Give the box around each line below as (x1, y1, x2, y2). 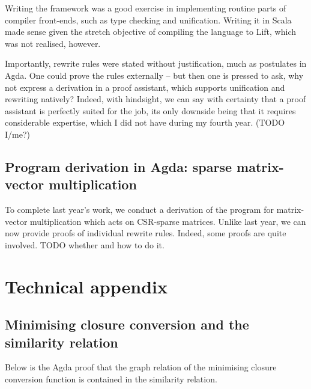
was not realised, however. (5, 37, 101, 49)
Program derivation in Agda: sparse (5, 157, 232, 176)
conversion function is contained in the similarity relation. (5, 373, 217, 385)
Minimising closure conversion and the (5, 315, 249, 334)
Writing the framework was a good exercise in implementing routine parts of (5, 2, 286, 14)
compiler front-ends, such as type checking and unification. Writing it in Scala (5, 13, 292, 26)
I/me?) (5, 127, 30, 140)
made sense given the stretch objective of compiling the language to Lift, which (5, 25, 296, 38)
